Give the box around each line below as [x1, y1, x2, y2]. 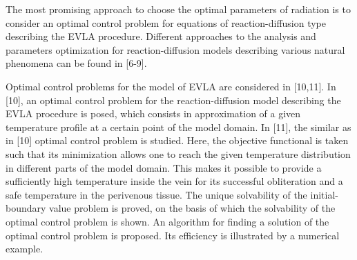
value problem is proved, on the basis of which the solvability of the [49, 201, 336, 215]
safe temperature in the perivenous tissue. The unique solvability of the [6, 187, 307, 201]
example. [6, 241, 44, 256]
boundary [6, 201, 46, 215]
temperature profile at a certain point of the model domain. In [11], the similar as [6, 119, 351, 134]
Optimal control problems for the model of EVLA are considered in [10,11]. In [6, 79, 336, 93]
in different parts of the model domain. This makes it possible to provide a [6, 160, 322, 174]
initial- [310, 187, 338, 201]
